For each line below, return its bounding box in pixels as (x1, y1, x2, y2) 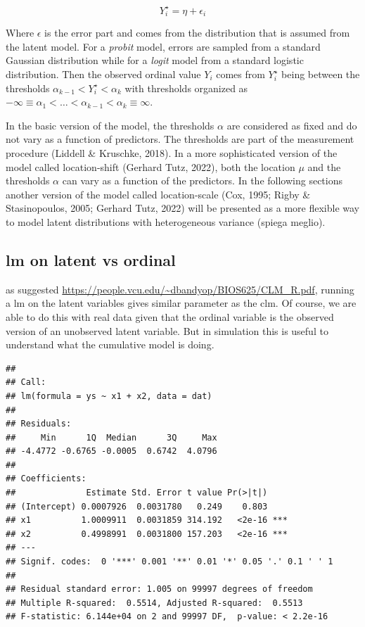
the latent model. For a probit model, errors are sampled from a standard (6, 39, 321, 53)
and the (307, 159, 341, 174)
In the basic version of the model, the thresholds (6, 118, 214, 132)
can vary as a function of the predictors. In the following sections (62, 173, 342, 188)
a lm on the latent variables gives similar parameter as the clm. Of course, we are (6, 296, 357, 310)
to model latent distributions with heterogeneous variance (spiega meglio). (6, 214, 326, 229)
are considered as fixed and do (226, 118, 357, 132)
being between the (281, 67, 360, 82)
